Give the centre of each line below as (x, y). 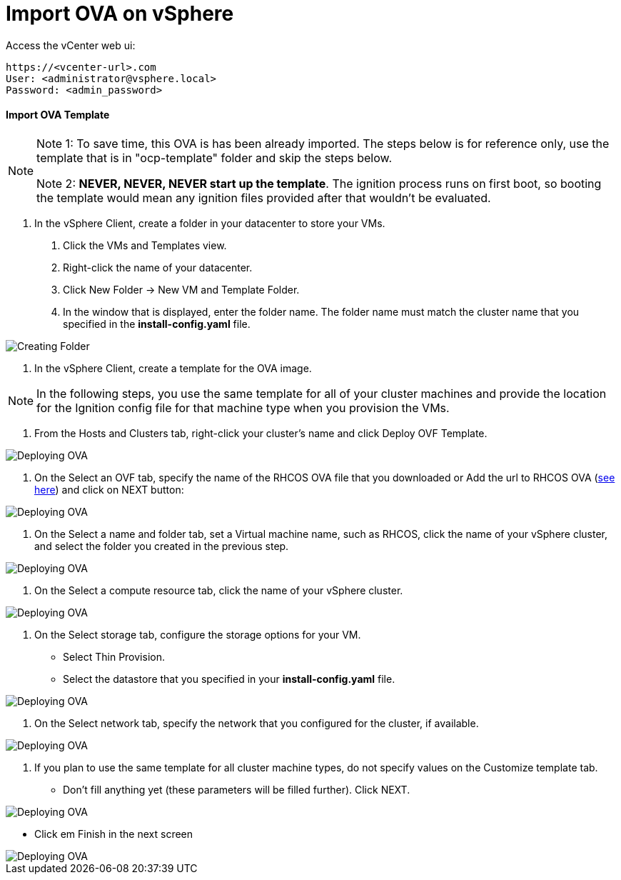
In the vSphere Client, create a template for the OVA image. (173, 368)
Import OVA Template (58, 115)
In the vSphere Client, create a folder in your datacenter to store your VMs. (210, 223)
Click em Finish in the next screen (114, 834)
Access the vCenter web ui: (71, 45)
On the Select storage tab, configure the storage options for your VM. (198, 634)
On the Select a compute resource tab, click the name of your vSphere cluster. (219, 590)
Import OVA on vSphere (120, 14)
